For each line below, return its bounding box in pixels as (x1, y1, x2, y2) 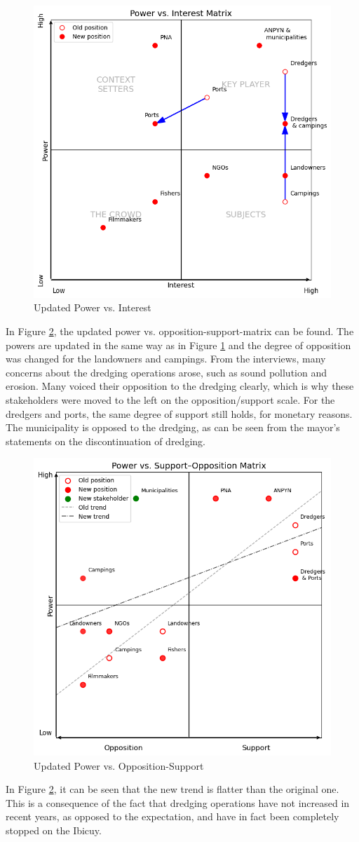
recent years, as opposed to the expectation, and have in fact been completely (6, 809, 339, 824)
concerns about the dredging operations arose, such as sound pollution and (6, 365, 327, 379)
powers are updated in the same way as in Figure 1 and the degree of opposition (6, 337, 351, 352)
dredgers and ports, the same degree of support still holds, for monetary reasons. (6, 406, 353, 421)
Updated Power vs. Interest (34, 300, 151, 315)
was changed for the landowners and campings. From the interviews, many (6, 351, 326, 366)
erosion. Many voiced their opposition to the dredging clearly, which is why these (6, 379, 354, 393)
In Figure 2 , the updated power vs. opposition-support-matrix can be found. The (6, 323, 354, 338)
